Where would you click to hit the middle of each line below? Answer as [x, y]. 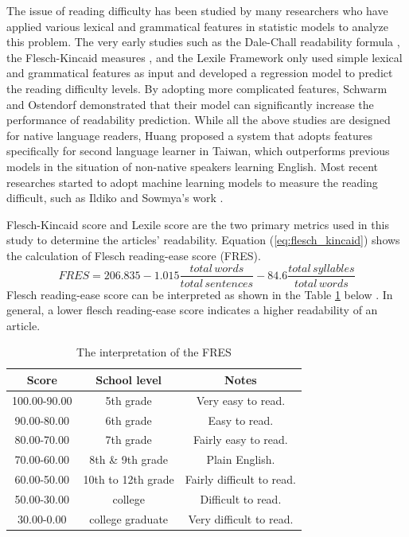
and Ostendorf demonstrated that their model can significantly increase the [190, 104]
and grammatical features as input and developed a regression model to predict [200, 73]
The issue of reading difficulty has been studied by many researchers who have [197, 10]
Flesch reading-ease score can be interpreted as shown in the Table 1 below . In [200, 294]
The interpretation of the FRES [154, 352]
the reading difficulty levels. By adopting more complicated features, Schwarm [197, 88]
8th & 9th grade [129, 459]
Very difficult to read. [241, 518]
